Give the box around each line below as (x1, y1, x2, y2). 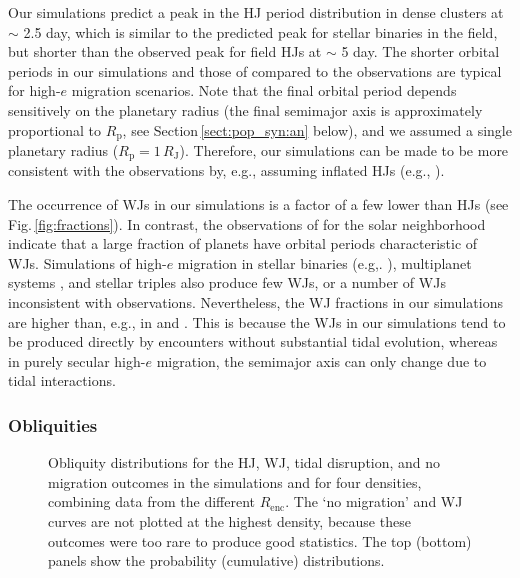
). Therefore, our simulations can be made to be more (179, 140, 509, 161)
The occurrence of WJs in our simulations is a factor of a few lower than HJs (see (8, 194, 509, 215)
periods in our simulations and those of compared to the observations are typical (8, 60, 502, 81)
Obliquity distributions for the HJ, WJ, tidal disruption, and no (48, 452, 441, 473)
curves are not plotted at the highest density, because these (48, 511, 411, 531)
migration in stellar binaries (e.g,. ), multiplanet (177, 252, 472, 273)
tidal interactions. (8, 370, 116, 391)
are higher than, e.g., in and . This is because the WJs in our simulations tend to (8, 311, 506, 332)
